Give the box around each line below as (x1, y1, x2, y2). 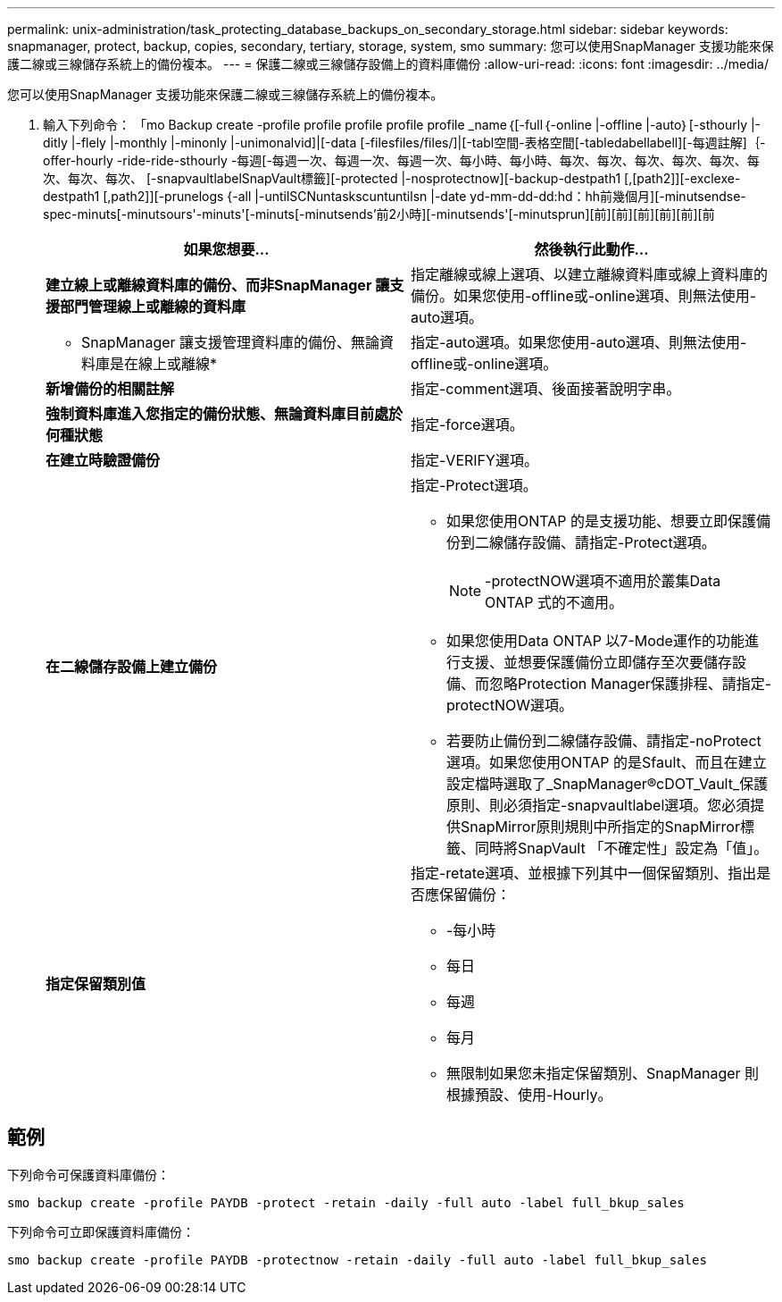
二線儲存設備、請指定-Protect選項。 (475, 533, 716, 551)
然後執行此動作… (534, 240, 649, 258)
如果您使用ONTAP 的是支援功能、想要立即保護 (446, 512, 757, 530)
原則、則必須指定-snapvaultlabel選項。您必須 (446, 796, 751, 814)
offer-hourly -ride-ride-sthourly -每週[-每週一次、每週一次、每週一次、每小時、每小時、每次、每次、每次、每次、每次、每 (43, 153, 760, 168)
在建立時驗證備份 (46, 451, 161, 469)
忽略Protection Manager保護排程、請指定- (489, 675, 772, 693)
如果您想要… (183, 240, 270, 258)
